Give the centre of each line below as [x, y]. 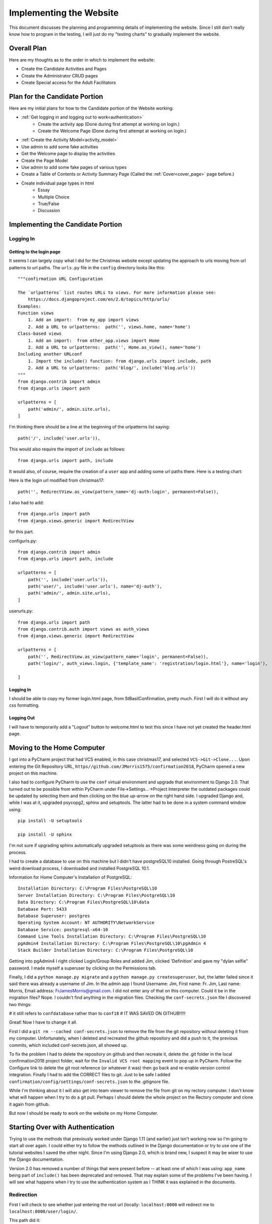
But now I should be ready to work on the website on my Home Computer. [84, 1113]
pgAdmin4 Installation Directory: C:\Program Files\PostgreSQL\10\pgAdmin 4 [112, 943]
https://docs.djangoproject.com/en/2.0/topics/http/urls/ [99, 299]
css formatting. [24, 706]
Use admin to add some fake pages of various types [74, 167]
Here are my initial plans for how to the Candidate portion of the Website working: [91, 108]
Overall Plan [28, 48]
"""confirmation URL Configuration [60, 279]
